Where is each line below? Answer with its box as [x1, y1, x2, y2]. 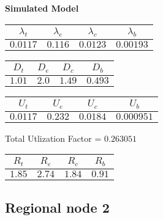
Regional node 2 [5, 197, 110, 216]
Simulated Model [5, 2, 79, 14]
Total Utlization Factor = [5, 131, 102, 144]
